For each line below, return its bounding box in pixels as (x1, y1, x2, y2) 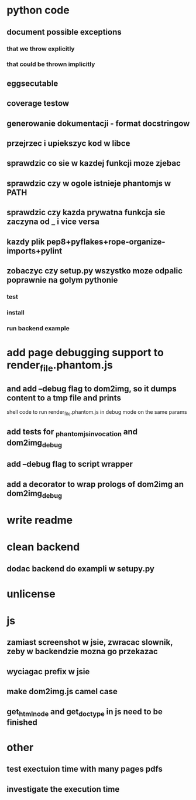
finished (6, 717, 37, 727)
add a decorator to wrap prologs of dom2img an (6, 479, 184, 489)
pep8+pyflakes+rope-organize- (46, 236, 166, 247)
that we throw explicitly (6, 45, 75, 53)
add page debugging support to (6, 346, 164, 359)
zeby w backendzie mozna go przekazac (6, 647, 159, 657)
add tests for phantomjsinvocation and (6, 427, 138, 439)
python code (6, 4, 70, 17)
